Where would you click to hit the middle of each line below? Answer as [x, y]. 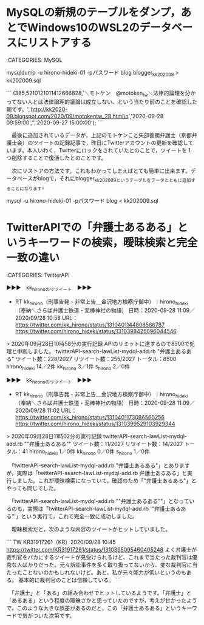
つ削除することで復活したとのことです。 [56, 158]
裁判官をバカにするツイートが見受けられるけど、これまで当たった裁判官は [99, 557]
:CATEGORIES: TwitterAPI [38, 275]
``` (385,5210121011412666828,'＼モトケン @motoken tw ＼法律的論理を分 [98, 93]
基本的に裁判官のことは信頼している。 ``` [70, 579]
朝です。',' [19, 109]
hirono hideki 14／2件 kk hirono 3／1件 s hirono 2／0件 [68, 367]
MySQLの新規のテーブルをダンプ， [93, 12]
